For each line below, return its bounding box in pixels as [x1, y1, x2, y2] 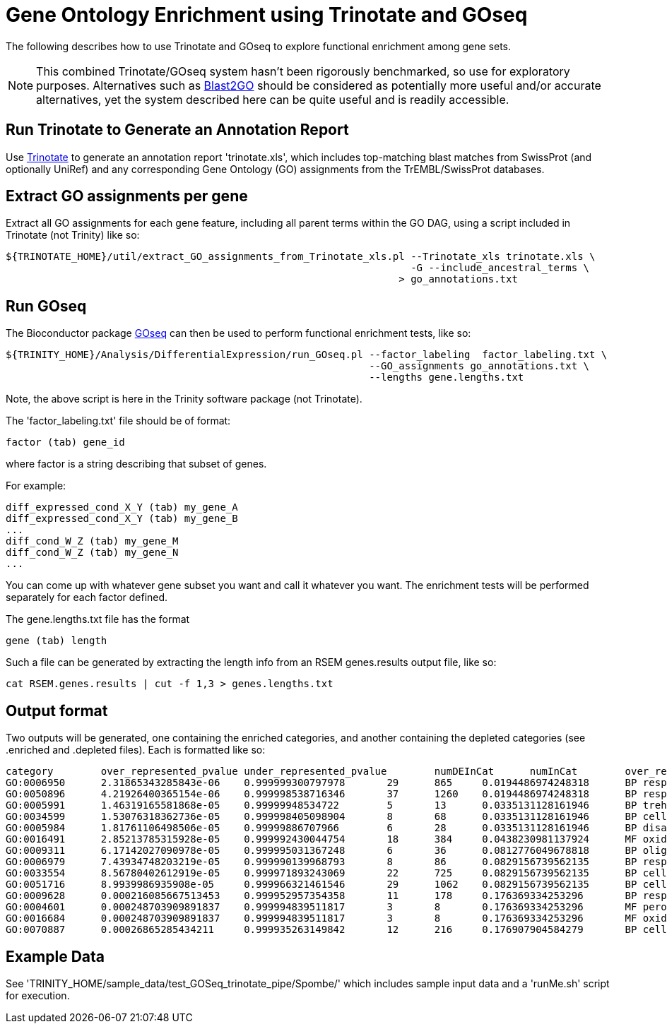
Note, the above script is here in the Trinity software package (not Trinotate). [6, 393, 362, 405]
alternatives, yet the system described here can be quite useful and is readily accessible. [36, 92, 509, 107]
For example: [6, 480, 66, 492]
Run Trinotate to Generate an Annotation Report [6, 121, 349, 139]
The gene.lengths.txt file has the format [6, 613, 190, 626]
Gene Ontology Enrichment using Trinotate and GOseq [6, 3, 528, 27]
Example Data [6, 947, 105, 965]
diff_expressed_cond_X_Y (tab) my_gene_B [6, 513, 238, 525]
